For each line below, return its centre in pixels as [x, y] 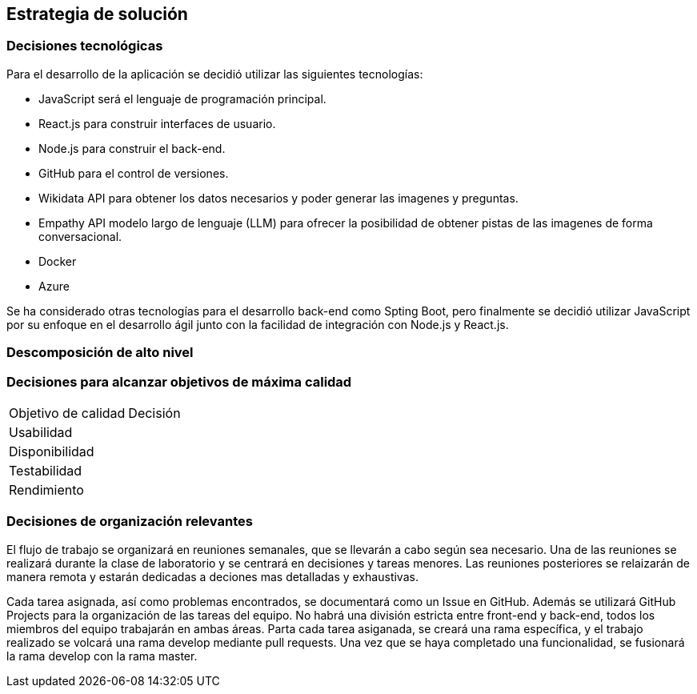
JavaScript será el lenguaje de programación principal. [182, 98]
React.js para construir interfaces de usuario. [157, 123]
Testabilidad [46, 470]
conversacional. [80, 236]
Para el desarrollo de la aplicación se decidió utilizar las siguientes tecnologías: [215, 74]
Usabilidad [41, 432]
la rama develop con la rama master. [102, 656]
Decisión [154, 413]
